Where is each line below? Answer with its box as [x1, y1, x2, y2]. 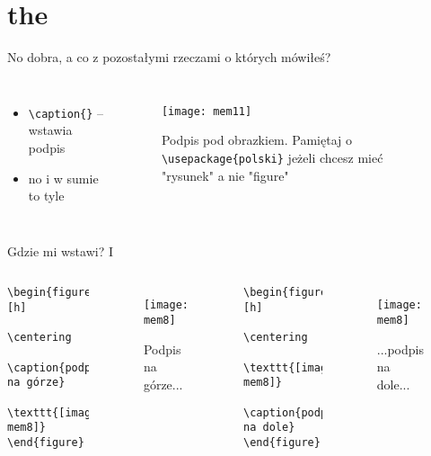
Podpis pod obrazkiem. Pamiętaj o [161, 130, 353, 149]
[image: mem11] [161, 104, 252, 118]
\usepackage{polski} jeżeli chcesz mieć [161, 148, 383, 166]
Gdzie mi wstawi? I [7, 241, 113, 260]
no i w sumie [28, 168, 99, 187]
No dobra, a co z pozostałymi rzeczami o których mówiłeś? [7, 48, 331, 67]
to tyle [28, 186, 65, 205]
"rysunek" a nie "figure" [161, 165, 289, 184]
